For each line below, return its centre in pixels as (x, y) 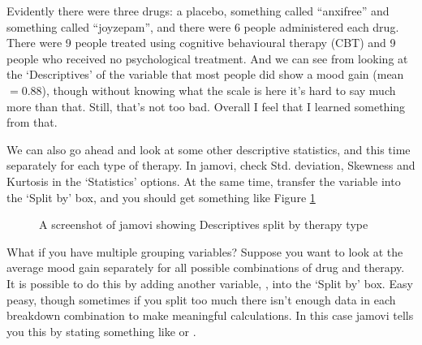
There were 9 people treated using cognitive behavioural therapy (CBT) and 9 (201, 43)
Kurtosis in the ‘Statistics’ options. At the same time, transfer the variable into (204, 181)
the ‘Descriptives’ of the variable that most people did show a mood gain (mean (205, 74)
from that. (32, 122)
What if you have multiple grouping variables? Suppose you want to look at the (205, 251)
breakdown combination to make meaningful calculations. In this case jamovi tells (210, 315)
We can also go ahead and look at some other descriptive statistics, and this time (209, 149)
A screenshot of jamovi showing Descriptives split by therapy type (204, 224)
